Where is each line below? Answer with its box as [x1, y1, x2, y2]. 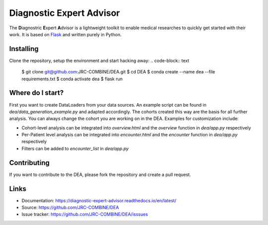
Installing [9, 45, 39, 53]
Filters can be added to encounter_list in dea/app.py [21, 145, 129, 151]
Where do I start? [9, 89, 64, 97]
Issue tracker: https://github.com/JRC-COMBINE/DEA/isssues [21, 211, 148, 218]
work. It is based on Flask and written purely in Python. [9, 31, 122, 37]
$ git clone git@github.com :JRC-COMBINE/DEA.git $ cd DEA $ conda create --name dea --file [21, 69, 215, 75]
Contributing [9, 159, 50, 167]
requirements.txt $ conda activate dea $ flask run [21, 76, 123, 82]
